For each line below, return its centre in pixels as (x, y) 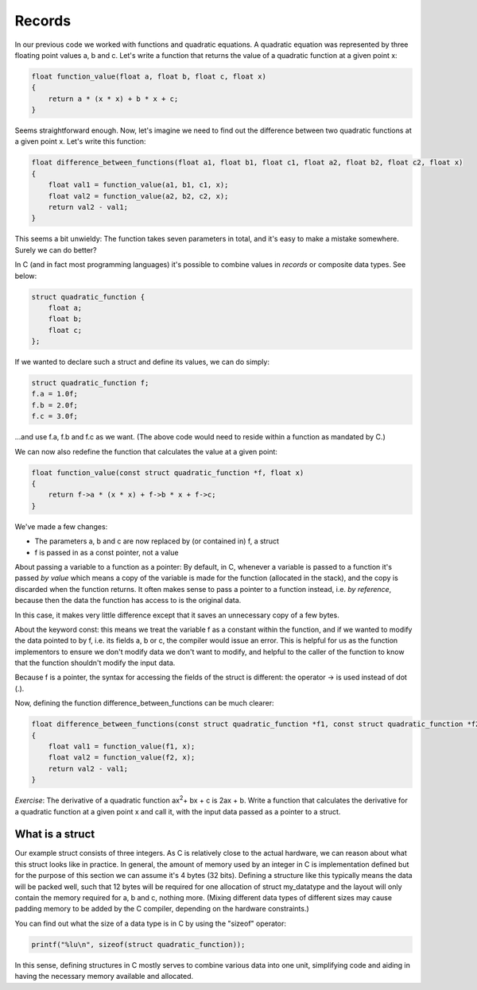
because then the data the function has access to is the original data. (128, 601)
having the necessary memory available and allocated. (104, 976)
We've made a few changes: (61, 526)
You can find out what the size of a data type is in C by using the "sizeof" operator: (150, 923)
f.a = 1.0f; (55, 394)
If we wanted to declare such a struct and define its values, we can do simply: (142, 362)
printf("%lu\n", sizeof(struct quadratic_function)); (138, 944)
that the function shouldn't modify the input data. (95, 663)
